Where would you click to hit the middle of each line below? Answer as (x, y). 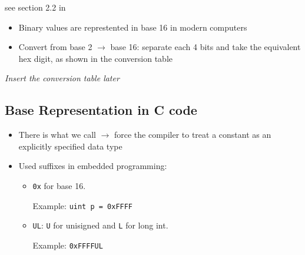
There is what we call (57, 135)
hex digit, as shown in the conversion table (96, 58)
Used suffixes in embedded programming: (93, 166)
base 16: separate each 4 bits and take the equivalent (205, 47)
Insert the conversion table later (62, 78)
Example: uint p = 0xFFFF (83, 205)
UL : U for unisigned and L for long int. (100, 225)
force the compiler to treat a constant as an (193, 135)
